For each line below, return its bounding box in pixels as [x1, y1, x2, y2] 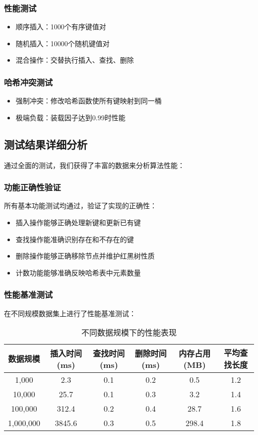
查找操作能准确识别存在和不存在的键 [15, 234, 134, 244]
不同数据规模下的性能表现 [81, 327, 177, 339]
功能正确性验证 [4, 181, 61, 193]
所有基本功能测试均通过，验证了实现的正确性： [4, 200, 157, 211]
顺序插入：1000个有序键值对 [15, 21, 106, 32]
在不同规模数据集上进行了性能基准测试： [4, 308, 136, 318]
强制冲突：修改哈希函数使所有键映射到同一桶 [15, 95, 162, 106]
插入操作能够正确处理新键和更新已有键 [15, 217, 141, 228]
